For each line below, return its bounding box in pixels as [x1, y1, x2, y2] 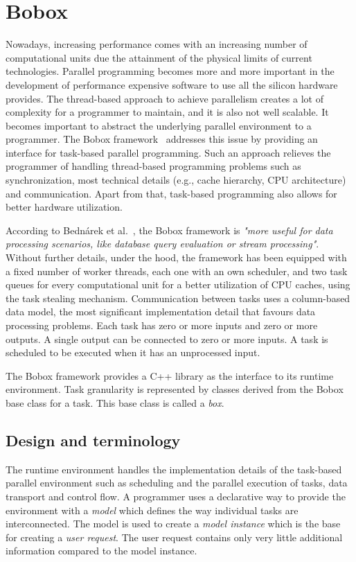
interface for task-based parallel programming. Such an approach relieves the [6, 145, 331, 159]
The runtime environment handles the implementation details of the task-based [6, 462, 342, 476]
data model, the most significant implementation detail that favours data [6, 304, 316, 319]
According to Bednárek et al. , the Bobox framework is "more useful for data [6, 222, 333, 237]
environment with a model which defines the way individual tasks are [6, 502, 299, 517]
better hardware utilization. [6, 200, 123, 214]
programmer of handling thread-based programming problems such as [6, 159, 301, 173]
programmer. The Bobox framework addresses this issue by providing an [6, 132, 318, 146]
